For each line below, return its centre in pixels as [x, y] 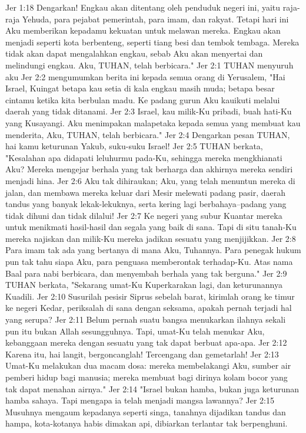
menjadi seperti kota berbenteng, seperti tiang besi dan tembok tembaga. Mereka [152, 42]
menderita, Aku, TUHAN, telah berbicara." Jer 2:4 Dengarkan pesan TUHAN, [148, 134]
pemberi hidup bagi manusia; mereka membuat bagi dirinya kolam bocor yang [147, 377]
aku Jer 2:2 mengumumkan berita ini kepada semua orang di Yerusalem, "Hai [145, 76]
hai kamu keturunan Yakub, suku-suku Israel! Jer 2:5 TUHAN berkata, [134, 146]
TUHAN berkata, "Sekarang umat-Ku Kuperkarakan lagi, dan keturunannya [144, 285]
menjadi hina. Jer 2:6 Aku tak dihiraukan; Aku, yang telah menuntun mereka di [150, 180]
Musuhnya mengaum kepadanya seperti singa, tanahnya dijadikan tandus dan [146, 411]
